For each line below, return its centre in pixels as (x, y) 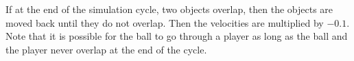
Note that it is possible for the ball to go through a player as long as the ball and (177, 36)
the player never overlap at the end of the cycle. (106, 49)
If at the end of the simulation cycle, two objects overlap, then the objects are (169, 9)
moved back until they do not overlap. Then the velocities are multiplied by (165, 22)
